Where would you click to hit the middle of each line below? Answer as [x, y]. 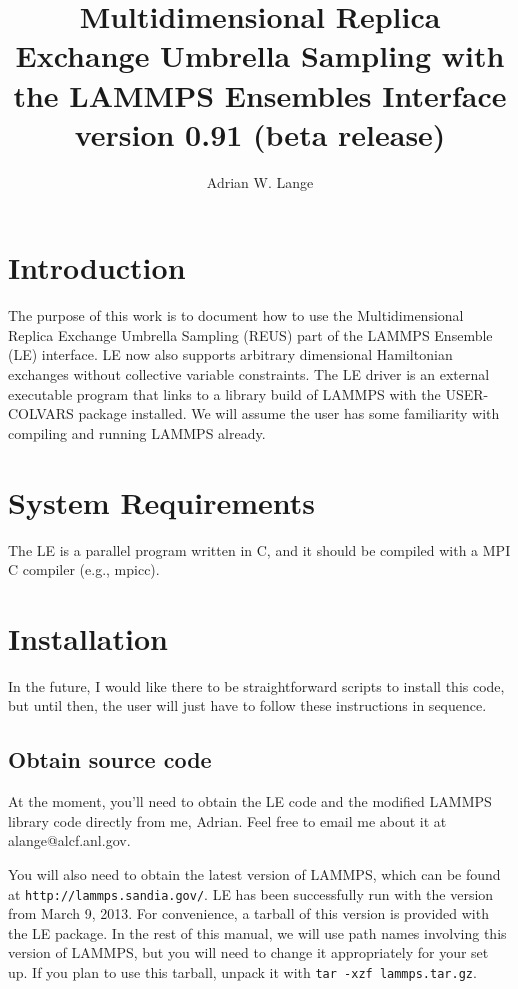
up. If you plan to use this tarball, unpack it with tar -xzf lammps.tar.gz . [242, 972]
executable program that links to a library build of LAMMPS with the [224, 393]
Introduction [97, 267]
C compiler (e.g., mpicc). [84, 569]
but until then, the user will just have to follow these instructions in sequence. [247, 705]
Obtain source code [110, 759]
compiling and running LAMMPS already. [137, 432]
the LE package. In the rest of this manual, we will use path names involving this [257, 932]
